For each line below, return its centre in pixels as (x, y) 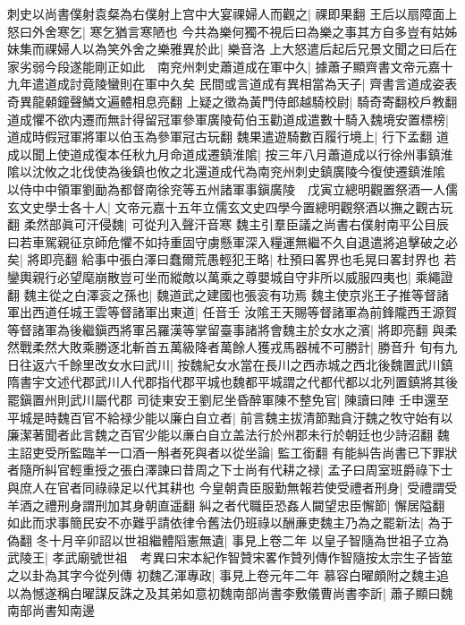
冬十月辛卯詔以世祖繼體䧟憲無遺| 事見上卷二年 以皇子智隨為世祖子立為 (242, 539)
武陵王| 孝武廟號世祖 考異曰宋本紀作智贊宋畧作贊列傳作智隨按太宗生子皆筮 (230, 557)
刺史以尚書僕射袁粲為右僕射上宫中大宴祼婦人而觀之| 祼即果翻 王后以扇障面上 (232, 13)
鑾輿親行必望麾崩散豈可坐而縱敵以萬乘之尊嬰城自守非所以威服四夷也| (209, 276)
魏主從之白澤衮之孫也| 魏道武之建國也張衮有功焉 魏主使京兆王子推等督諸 (236, 294)
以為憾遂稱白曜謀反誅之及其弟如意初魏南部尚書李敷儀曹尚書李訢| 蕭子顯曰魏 (230, 592)
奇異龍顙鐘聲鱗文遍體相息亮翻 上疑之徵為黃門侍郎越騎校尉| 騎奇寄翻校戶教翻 (232, 101)
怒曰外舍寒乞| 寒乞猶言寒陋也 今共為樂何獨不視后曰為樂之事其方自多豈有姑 (226, 31)
